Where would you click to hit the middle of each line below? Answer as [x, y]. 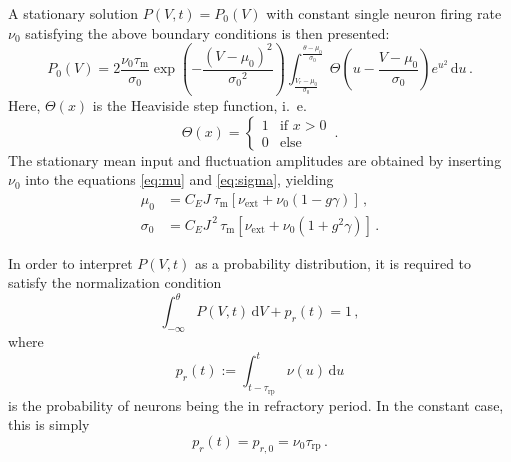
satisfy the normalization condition [115, 282]
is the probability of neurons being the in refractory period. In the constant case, [256, 404]
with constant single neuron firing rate [384, 13]
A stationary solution [73, 13]
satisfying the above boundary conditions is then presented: [207, 32]
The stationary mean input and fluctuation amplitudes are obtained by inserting [255, 159]
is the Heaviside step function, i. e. [199, 105]
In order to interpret [70, 262]
